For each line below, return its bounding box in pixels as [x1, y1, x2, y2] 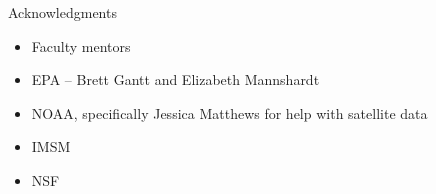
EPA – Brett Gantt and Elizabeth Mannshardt [31, 69, 320, 90]
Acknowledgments [8, 2, 117, 22]
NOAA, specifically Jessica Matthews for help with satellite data [31, 102, 428, 123]
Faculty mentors [31, 35, 131, 56]
